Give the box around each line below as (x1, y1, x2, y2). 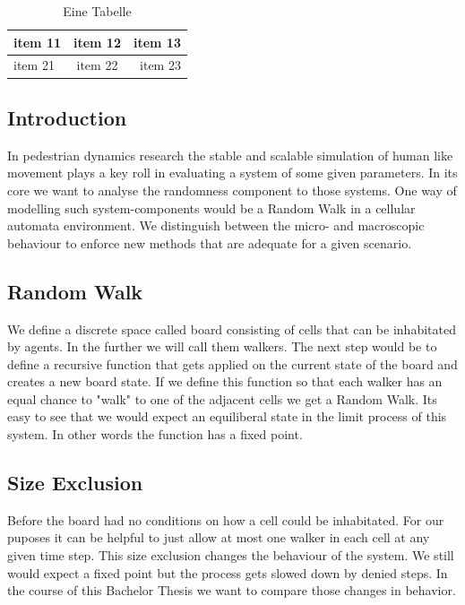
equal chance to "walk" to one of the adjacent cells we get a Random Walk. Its (7, 389, 437, 408)
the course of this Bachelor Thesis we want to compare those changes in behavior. (7, 581, 456, 600)
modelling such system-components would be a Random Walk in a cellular (7, 198, 416, 217)
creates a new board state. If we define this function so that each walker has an (7, 372, 443, 391)
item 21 (13, 56, 55, 74)
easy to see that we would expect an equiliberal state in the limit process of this (7, 407, 447, 426)
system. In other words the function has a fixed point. (7, 425, 303, 444)
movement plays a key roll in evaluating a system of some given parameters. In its (7, 163, 458, 182)
